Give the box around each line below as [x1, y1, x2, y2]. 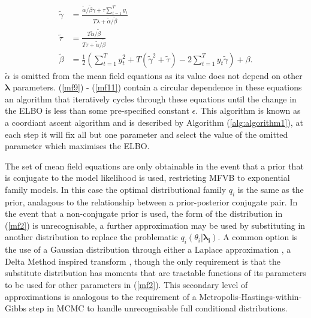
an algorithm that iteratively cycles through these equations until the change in [5, 92, 297, 105]
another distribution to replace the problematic [5, 231, 178, 243]
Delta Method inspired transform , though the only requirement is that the [5, 255, 280, 267]
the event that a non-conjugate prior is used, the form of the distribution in [5, 207, 283, 220]
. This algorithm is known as [195, 104, 301, 117]
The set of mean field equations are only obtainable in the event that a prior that [5, 159, 304, 172]
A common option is [223, 231, 298, 243]
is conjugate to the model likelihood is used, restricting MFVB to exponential [5, 171, 290, 184]
